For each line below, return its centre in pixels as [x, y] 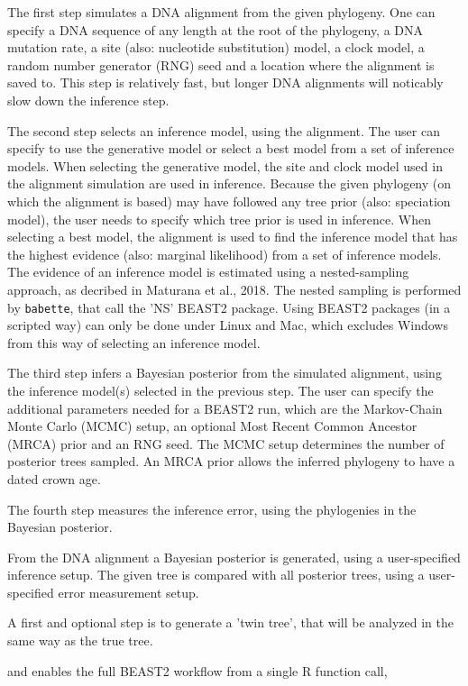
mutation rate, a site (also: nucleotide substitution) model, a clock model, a [216, 47]
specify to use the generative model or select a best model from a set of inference [231, 148]
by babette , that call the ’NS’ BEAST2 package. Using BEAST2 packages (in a [229, 307]
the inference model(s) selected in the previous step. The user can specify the [220, 390]
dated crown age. [54, 478]
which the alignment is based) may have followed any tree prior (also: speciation [229, 201]
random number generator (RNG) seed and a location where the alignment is [221, 64]
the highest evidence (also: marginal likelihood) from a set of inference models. [225, 254]
